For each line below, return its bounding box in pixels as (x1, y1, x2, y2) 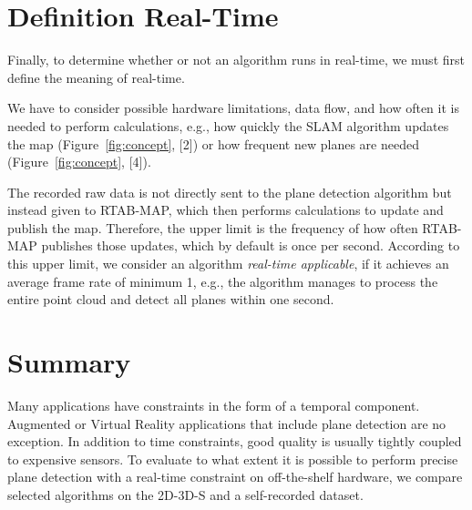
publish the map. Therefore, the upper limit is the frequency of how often (7, 218, 418, 237)
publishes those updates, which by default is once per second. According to (41, 236, 460, 255)
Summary (7, 343, 131, 381)
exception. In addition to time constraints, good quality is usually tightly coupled (7, 432, 462, 451)
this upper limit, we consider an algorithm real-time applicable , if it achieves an (7, 254, 449, 273)
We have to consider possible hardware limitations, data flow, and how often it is (7, 98, 459, 117)
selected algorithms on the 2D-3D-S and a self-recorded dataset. (7, 484, 364, 504)
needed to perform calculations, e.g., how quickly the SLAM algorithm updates (7, 116, 449, 135)
